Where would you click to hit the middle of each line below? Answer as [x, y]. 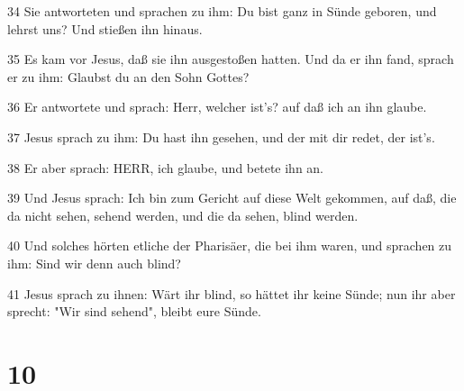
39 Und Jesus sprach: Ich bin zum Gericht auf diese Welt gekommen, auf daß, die [232, 198]
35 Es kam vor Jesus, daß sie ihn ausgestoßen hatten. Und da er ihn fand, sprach [231, 59]
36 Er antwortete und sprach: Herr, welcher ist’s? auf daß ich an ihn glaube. [217, 107]
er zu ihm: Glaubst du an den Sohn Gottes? [128, 76]
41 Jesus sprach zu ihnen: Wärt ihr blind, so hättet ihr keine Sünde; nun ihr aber [232, 293]
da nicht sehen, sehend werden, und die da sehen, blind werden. [183, 215]
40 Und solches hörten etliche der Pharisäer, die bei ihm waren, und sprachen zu [230, 246]
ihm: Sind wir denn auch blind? [94, 263]
